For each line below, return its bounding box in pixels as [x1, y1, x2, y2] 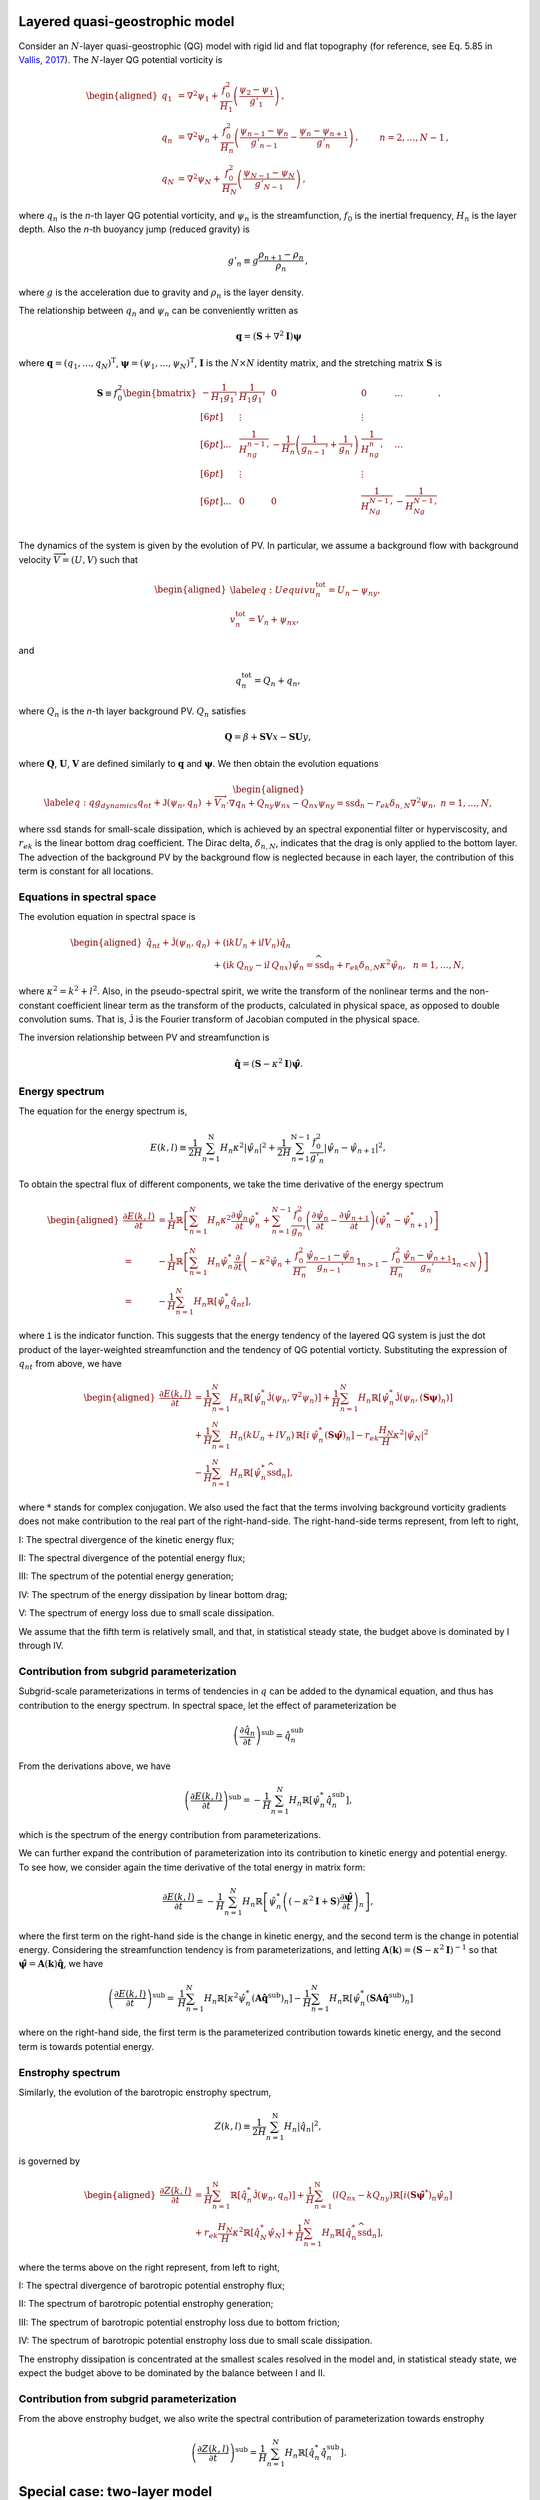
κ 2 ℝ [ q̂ [232, 2225, 261, 2238]
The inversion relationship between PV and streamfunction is [18, 1031, 270, 1044]
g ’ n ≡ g [227, 255, 259, 269]
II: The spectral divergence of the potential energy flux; [18, 1552, 246, 1564]
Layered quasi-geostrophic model [18, 13, 235, 30]
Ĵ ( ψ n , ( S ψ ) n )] [395, 1392, 454, 1406]
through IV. [18, 1639, 64, 1651]
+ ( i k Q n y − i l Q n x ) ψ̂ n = [213, 959, 314, 973]
